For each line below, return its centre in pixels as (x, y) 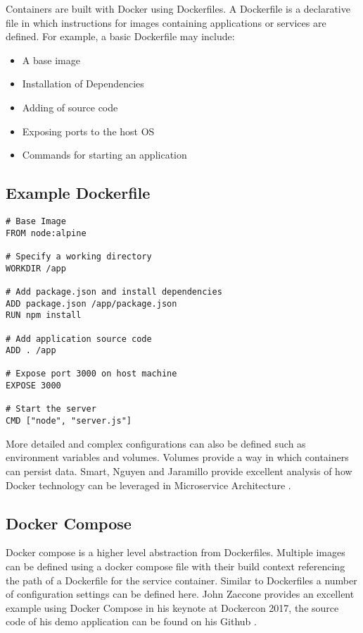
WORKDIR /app (36, 268)
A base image (51, 60)
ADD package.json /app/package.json (91, 303)
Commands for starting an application (104, 155)
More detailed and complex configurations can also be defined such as (156, 443)
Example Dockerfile (78, 193)
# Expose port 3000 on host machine (91, 374)
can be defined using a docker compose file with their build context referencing (176, 566)
